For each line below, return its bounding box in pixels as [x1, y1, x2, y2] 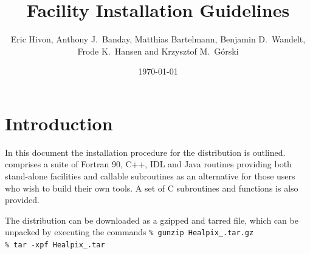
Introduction [5, 110, 113, 135]
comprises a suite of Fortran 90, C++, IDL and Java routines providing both [5, 158, 292, 170]
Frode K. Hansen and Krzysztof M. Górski [77, 44, 239, 57]
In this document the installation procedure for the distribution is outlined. [5, 145, 286, 158]
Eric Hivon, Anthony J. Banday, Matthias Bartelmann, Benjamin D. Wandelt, [10, 33, 306, 45]
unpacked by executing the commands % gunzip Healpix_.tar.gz [5, 226, 254, 238]
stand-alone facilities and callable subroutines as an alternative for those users [5, 170, 295, 182]
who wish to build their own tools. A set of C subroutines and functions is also [5, 181, 298, 194]
